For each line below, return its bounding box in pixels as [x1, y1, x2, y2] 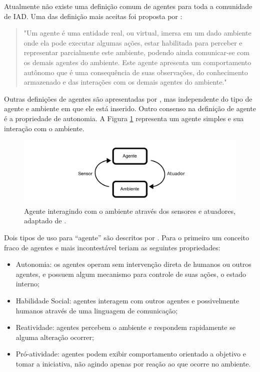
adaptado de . [24, 215, 66, 226]
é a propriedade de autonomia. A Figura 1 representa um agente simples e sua [4, 113, 244, 123]
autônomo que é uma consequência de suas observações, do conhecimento [23, 67, 248, 77]
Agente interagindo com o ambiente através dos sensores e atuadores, [24, 205, 235, 216]
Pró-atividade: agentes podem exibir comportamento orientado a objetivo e [15, 348, 246, 359]
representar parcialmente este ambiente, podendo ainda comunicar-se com [23, 47, 249, 58]
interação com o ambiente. [4, 123, 84, 133]
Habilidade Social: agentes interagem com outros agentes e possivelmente [15, 295, 239, 305]
